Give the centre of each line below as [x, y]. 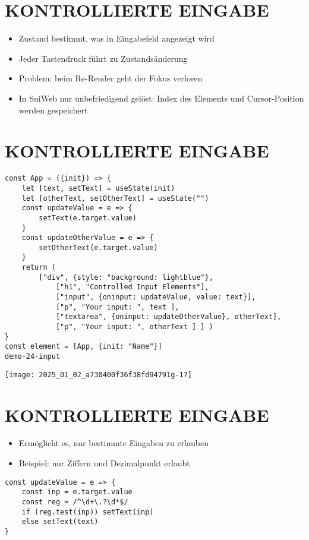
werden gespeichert [53, 110]
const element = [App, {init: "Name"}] [83, 347]
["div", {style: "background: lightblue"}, [126, 277]
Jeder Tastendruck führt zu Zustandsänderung [103, 58]
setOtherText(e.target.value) [98, 247]
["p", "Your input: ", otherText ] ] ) [134, 327]
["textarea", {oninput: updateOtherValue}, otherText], [168, 317]
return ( [39, 268]
